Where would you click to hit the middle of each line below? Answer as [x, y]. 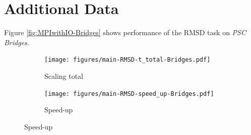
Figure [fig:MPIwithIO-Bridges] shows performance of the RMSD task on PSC [125, 32]
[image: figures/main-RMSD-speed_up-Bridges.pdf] [129, 94]
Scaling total [64, 76]
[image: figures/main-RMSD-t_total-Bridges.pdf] [128, 60]
